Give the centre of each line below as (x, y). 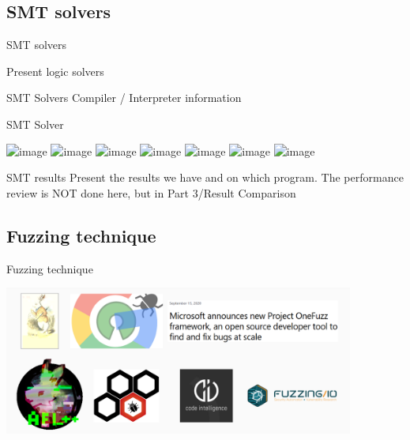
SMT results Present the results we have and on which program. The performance (205, 177)
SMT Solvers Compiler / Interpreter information (124, 98)
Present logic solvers (55, 71)
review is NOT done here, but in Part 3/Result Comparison (151, 192)
